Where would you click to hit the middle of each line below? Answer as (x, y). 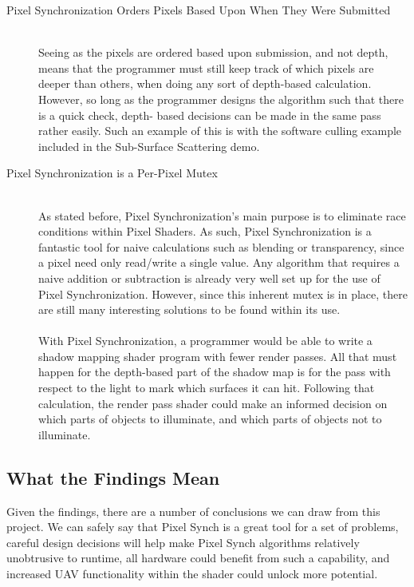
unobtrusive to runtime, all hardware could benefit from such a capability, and (198, 558)
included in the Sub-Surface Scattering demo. (149, 146)
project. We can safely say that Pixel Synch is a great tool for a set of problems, (203, 527)
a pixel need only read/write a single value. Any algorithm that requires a (219, 262)
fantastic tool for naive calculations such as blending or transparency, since (221, 246)
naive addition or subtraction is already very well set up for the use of (209, 278)
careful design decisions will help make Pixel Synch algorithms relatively (183, 542)
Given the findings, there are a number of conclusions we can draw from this (193, 511)
